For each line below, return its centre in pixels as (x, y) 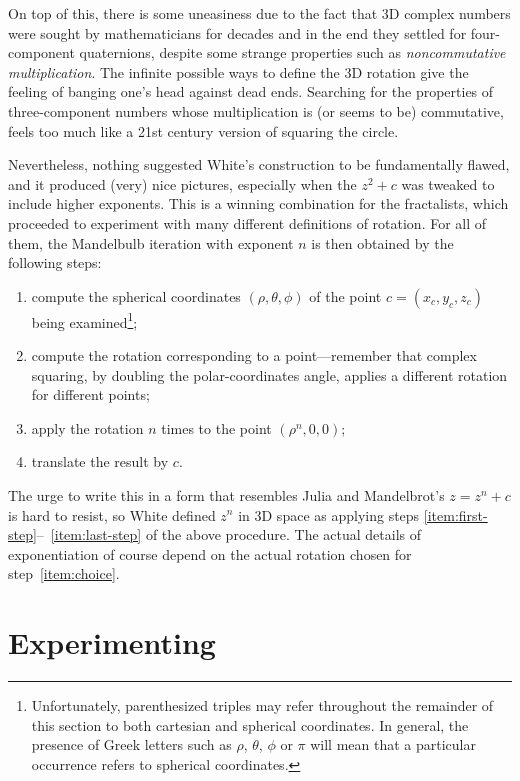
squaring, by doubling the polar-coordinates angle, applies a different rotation (269, 374)
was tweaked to (448, 183)
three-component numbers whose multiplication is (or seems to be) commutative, (256, 110)
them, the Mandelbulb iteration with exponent (151, 242)
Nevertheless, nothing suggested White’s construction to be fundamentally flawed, (259, 164)
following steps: (55, 262)
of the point (345, 295)
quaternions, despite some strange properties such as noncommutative (292, 52)
